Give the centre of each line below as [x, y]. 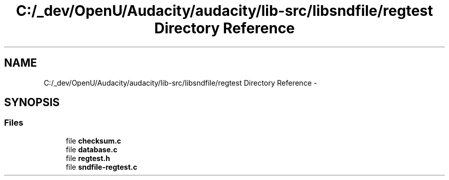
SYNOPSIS [32, 103]
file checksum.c [94, 141]
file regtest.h [88, 158]
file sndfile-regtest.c [101, 167]
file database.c [91, 149]
